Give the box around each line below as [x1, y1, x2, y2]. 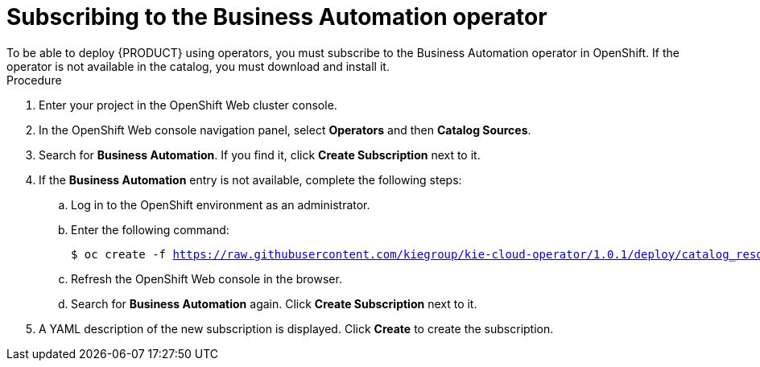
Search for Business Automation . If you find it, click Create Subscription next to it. [39, 147, 481, 162]
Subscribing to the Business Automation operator [6, 3, 547, 31]
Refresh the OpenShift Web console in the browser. [71, 271, 342, 286]
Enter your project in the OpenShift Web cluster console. [39, 97, 337, 112]
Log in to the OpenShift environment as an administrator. [71, 197, 370, 212]
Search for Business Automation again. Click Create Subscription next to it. [71, 296, 477, 311]
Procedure [6, 72, 62, 87]
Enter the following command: [71, 222, 229, 237]
